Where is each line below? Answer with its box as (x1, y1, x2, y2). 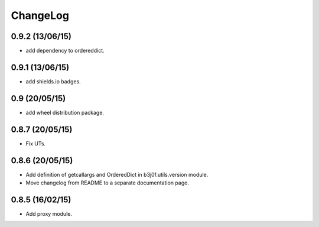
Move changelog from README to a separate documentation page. (25, 179, 189, 186)
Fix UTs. (25, 140, 46, 147)
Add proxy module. (25, 210, 72, 217)
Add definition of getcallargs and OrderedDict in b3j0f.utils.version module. (25, 171, 209, 178)
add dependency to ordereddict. (25, 47, 105, 54)
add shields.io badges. (25, 77, 81, 85)
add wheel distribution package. (25, 109, 105, 116)
